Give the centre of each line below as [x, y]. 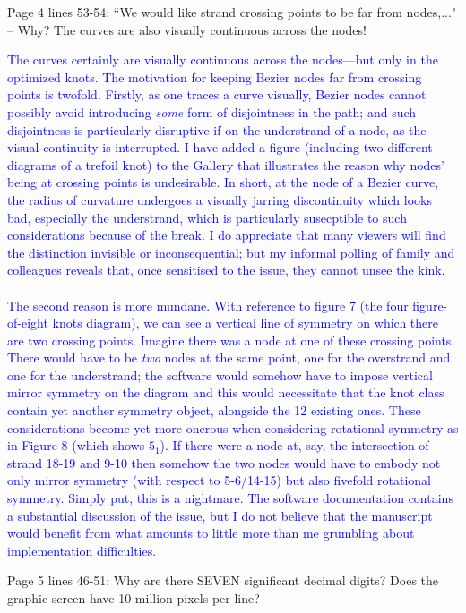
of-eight [28, 323]
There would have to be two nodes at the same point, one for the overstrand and [229, 358]
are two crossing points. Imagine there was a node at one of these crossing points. [231, 340]
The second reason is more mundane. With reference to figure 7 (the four [208, 305]
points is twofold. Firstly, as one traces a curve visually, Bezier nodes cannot [217, 94]
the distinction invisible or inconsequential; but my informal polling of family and [231, 252]
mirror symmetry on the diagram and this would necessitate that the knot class [226, 392]
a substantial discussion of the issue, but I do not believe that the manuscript [220, 515]
